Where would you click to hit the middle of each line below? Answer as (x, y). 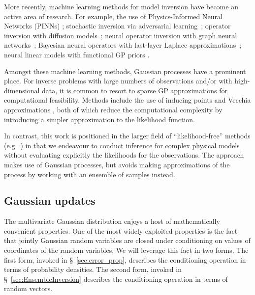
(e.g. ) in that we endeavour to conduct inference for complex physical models (122, 145)
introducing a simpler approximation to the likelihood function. (99, 119)
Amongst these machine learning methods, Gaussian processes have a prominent (125, 71)
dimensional (22, 90)
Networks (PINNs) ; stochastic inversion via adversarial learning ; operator (117, 26)
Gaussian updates (50, 201)
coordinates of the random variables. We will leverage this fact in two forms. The (126, 250)
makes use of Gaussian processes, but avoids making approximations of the (117, 164)
